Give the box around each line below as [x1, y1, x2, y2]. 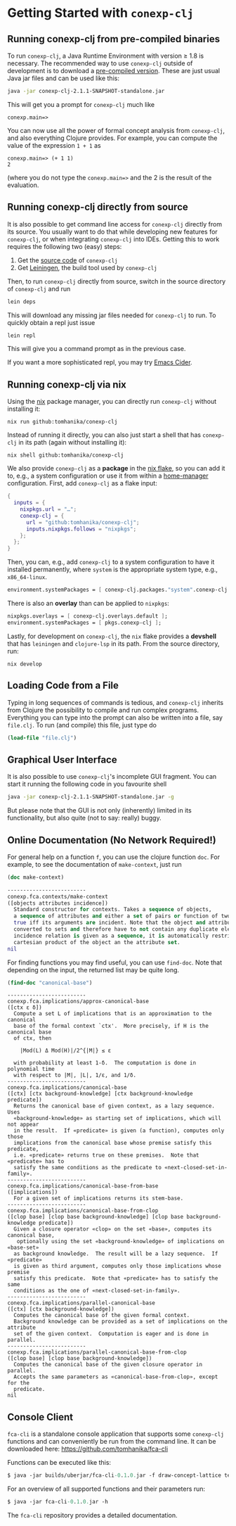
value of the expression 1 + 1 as [7, 141, 101, 149]
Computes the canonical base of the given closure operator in [13, 1361, 202, 1368]
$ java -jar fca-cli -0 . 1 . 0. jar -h [7, 1499, 109, 1506]
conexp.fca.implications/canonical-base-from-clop [7, 1207, 159, 1214]
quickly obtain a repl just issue [7, 318, 96, 326]
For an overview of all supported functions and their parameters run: [7, 1484, 206, 1493]
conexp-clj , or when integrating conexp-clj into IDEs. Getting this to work [7, 234, 220, 243]
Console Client [7, 1411, 74, 1423]
